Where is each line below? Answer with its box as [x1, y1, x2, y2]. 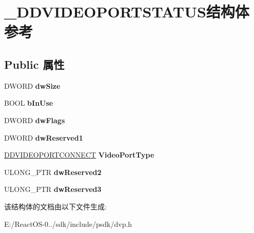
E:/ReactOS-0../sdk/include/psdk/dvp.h [4, 218, 132, 229]
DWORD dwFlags [4, 114, 65, 125]
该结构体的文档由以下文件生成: [4, 201, 107, 211]
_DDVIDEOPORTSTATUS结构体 [4, 1, 249, 22]
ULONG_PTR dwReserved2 [4, 166, 102, 177]
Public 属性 [4, 56, 65, 72]
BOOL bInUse [4, 98, 53, 108]
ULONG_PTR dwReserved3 [4, 184, 102, 195]
